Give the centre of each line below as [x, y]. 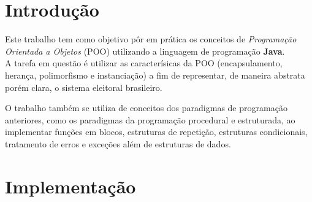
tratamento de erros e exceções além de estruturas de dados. [118, 143]
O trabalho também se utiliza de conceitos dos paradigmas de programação [146, 108]
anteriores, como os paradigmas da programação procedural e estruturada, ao [150, 119]
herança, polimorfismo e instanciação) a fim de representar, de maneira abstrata [155, 75]
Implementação [70, 186]
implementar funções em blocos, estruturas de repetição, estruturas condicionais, [156, 132]
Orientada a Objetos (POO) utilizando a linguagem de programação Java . [145, 51]
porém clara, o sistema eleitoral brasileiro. [84, 87]
